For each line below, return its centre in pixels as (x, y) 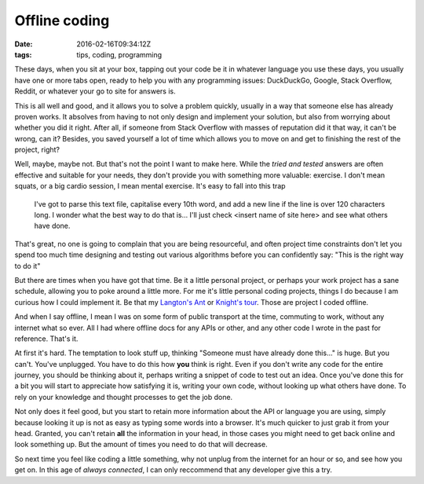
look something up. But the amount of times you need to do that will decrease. (141, 445)
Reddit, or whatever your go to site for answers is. (95, 91)
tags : (23, 54)
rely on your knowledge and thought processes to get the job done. (124, 397)
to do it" (27, 266)
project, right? (37, 150)
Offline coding (62, 20)
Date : (24, 44)
